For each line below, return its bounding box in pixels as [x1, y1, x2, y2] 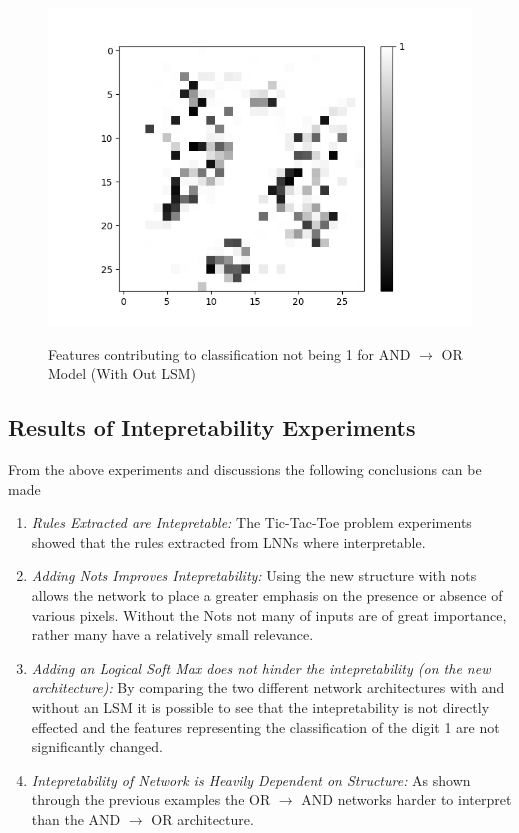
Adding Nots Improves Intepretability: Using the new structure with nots [31, 565, 477, 586]
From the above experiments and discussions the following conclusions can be [8, 458, 482, 479]
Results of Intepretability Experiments [8, 412, 416, 443]
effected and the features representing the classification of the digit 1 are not [31, 716, 500, 737]
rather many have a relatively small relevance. [31, 624, 314, 645]
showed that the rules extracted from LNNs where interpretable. [31, 531, 426, 552]
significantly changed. [31, 736, 163, 757]
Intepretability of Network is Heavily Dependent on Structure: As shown [31, 769, 471, 790]
